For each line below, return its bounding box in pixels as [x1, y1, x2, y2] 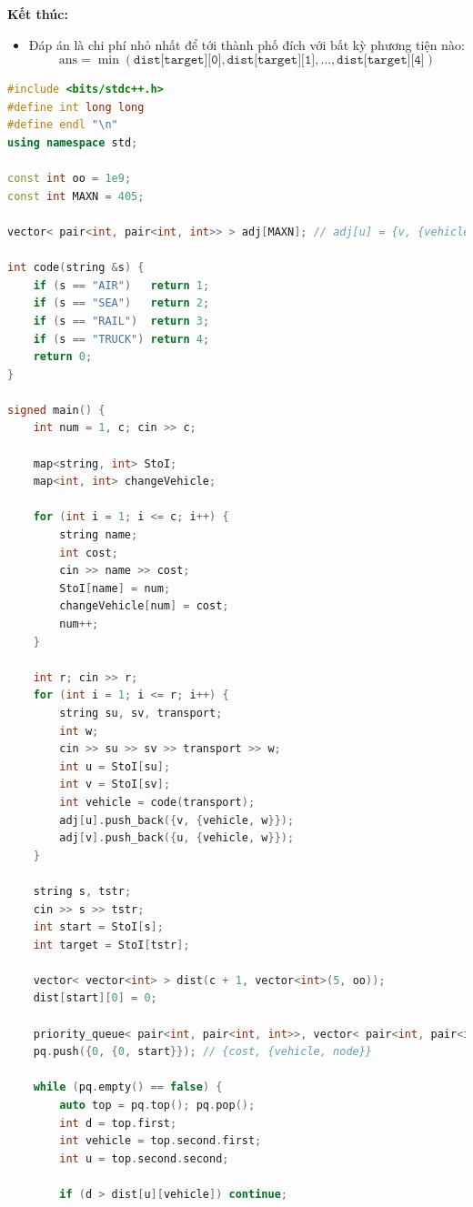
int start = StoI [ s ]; [33, 920, 164, 934]
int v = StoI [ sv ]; [59, 778, 171, 791]
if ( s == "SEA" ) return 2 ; [33, 297, 210, 310]
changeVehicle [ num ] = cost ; [59, 599, 229, 613]
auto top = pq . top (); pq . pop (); [59, 1099, 256, 1112]
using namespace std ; [7, 136, 138, 149]
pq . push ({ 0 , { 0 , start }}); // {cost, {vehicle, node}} [33, 1045, 373, 1059]
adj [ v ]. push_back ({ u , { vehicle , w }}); [59, 831, 295, 845]
